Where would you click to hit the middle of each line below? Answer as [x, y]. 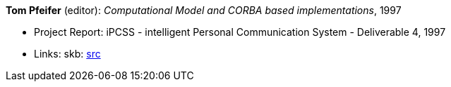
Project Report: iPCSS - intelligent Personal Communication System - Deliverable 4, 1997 [240, 32]
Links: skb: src [67, 54]
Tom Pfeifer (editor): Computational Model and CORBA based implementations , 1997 [204, 10]
